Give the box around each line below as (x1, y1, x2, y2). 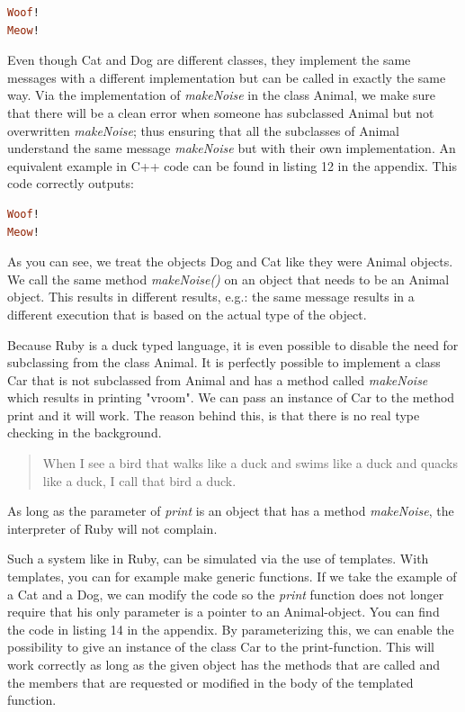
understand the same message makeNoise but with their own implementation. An (7, 139, 456, 158)
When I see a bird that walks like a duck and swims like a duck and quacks (42, 454, 459, 473)
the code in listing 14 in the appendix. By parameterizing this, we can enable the (7, 619, 454, 638)
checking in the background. (7, 423, 162, 442)
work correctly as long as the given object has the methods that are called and (7, 655, 441, 673)
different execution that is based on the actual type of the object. (7, 304, 367, 323)
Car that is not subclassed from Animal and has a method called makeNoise (7, 370, 428, 389)
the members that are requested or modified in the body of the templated (7, 672, 414, 691)
